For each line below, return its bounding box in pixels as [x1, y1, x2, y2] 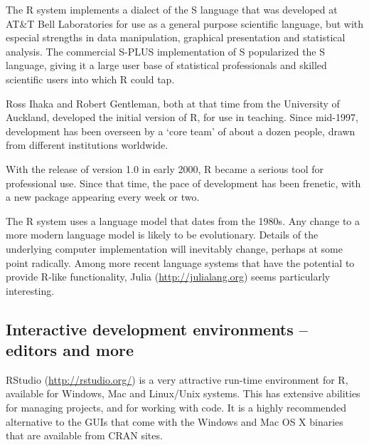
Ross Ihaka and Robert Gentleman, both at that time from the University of [6, 95, 340, 110]
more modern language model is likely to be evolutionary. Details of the [6, 227, 319, 242]
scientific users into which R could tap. [6, 71, 175, 86]
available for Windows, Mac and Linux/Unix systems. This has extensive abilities [6, 386, 360, 401]
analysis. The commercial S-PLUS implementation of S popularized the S [6, 43, 326, 58]
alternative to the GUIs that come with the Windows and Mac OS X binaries [6, 414, 343, 429]
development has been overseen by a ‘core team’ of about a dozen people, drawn [6, 123, 355, 138]
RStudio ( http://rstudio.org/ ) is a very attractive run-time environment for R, [6, 372, 348, 387]
